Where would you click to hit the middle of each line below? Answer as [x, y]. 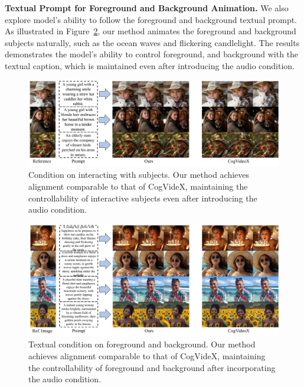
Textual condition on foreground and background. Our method [142, 344]
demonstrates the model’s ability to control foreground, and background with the [152, 54]
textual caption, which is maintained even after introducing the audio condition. [150, 65]
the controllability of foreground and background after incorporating [152, 367]
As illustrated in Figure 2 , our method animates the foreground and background [151, 31]
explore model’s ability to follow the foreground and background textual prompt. [151, 19]
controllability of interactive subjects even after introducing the [143, 198]
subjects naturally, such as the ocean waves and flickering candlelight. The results [152, 42]
